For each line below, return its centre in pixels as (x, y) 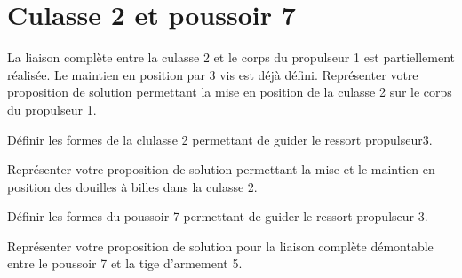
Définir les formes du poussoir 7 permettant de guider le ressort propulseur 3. (218, 216)
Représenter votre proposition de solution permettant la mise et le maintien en (221, 169)
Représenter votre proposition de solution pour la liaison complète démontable (220, 246)
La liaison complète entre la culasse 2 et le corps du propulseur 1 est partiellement (231, 57)
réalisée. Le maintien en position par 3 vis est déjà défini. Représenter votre (213, 74)
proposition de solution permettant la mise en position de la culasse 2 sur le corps (230, 92)
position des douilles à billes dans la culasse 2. (132, 186)
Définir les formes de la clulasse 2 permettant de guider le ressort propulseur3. (220, 139)
